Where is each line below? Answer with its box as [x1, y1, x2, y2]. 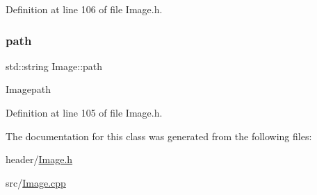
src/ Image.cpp [6, 175, 66, 189]
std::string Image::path [6, 58, 103, 73]
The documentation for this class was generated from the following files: [6, 128, 312, 143]
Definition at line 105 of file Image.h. [6, 105, 163, 119]
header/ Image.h [6, 152, 73, 167]
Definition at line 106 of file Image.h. [6, 2, 163, 16]
